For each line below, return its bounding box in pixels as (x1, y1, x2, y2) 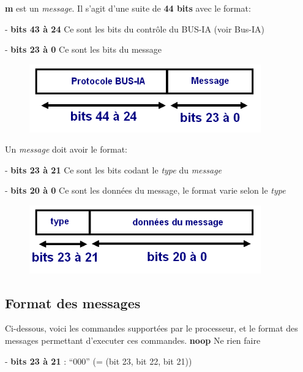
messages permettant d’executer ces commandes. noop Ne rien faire (5, 333, 261, 346)
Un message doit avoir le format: (5, 143, 127, 156)
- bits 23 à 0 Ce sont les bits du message (5, 43, 162, 56)
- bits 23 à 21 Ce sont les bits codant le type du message (5, 163, 222, 176)
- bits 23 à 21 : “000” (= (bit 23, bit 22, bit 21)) (5, 354, 192, 367)
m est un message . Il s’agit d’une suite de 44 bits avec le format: (5, 2, 251, 14)
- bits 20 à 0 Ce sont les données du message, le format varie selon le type (5, 184, 286, 197)
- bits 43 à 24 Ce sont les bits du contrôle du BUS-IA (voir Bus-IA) (5, 22, 264, 35)
